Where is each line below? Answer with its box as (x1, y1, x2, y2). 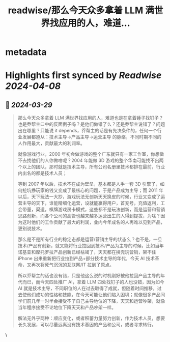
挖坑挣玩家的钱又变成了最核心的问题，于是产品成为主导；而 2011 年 (22, 187, 164, 193)
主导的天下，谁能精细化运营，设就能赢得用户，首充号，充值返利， (22, 200, 161, 206)
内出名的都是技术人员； (17, 170, 67, 176)
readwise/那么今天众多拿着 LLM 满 (8, 5, 154, 16)
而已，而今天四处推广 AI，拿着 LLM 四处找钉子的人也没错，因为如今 (22, 279, 164, 285)
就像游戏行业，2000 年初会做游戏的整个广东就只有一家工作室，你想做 (17, 151, 164, 157)
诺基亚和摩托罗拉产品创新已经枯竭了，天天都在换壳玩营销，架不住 (17, 249, 156, 255)
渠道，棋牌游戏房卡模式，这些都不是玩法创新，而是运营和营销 (35, 207, 165, 213)
